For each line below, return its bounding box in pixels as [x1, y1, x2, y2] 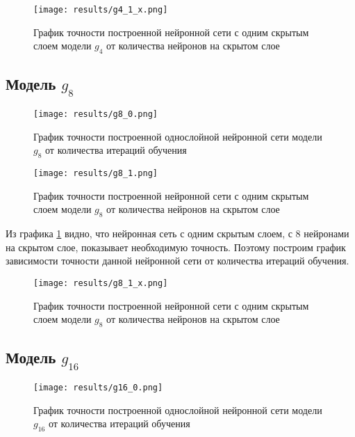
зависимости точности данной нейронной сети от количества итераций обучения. [6, 253, 349, 268]
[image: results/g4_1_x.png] [33, 5, 168, 15]
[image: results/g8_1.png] [33, 168, 158, 179]
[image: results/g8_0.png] [33, 109, 158, 120]
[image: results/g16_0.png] [33, 382, 163, 392]
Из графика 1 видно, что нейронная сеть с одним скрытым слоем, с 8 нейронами [6, 226, 349, 241]
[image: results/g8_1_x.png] [33, 278, 168, 288]
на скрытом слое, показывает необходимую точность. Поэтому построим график [6, 239, 346, 254]
